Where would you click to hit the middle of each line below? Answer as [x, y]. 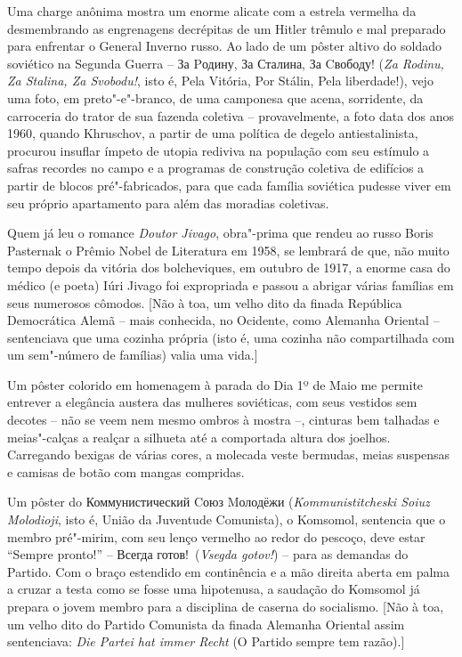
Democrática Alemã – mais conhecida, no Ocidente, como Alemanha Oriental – [223, 320]
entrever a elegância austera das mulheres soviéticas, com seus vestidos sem [212, 402]
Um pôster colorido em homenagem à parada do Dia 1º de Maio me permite [215, 384]
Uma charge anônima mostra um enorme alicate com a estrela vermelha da [212, 11]
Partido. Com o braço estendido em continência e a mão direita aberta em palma [228, 571]
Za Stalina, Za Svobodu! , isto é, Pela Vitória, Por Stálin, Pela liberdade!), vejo [220, 81]
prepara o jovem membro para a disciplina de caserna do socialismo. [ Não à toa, [226, 606]
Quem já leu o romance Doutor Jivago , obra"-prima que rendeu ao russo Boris [220, 233]
